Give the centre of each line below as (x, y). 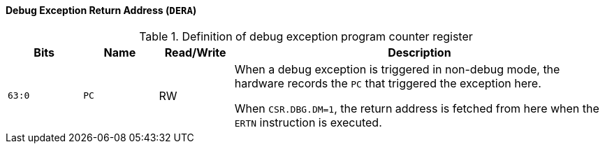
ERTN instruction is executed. (308, 122)
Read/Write (195, 52)
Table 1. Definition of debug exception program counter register (306, 36)
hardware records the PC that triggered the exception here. (388, 83)
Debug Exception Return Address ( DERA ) (101, 10)
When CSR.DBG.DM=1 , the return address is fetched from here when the (417, 108)
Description (420, 52)
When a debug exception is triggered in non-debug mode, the (397, 69)
